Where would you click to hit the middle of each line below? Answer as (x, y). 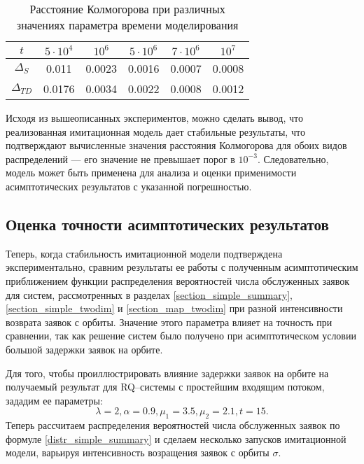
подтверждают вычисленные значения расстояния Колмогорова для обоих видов (176, 145)
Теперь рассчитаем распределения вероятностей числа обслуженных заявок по (173, 425)
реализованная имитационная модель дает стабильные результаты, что (155, 131)
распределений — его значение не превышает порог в (120, 159)
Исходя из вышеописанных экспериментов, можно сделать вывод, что (154, 118)
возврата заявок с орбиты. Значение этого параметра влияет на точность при (169, 322)
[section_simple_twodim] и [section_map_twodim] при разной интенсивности (174, 308)
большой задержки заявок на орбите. (84, 349)
